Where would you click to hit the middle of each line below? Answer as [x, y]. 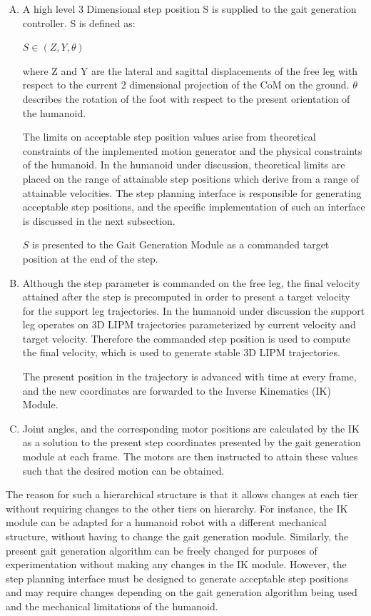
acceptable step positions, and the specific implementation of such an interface [194, 207]
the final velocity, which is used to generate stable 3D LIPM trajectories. [181, 352]
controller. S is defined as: [79, 22]
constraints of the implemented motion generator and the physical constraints [192, 150]
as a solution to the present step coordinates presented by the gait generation [192, 442]
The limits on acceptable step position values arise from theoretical [169, 137]
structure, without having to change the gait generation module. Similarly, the [177, 536]
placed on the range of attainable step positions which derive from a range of [191, 178]
